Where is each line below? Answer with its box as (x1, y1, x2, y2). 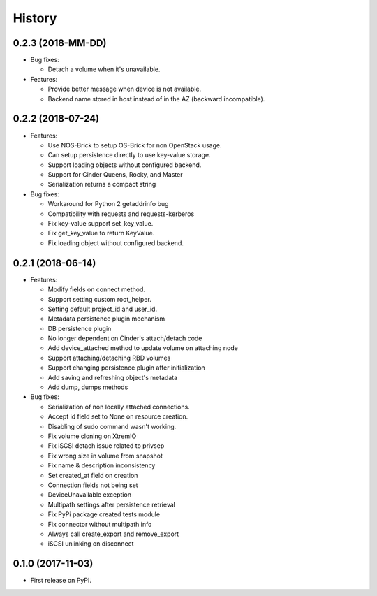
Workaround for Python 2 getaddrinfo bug (47, 200, 169, 208)
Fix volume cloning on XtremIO (47, 432, 137, 440)
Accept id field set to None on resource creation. (47, 412, 188, 421)
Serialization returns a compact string (47, 180, 156, 189)
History (13, 10, 57, 26)
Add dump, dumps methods (47, 383, 128, 391)
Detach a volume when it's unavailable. (47, 65, 161, 73)
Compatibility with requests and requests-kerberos (47, 210, 195, 218)
